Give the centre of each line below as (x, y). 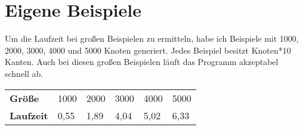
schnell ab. (24, 73)
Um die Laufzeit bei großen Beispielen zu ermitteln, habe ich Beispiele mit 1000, (152, 38)
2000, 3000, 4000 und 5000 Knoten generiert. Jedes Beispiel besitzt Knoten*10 (148, 50)
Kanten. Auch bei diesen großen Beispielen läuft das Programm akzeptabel (142, 62)
